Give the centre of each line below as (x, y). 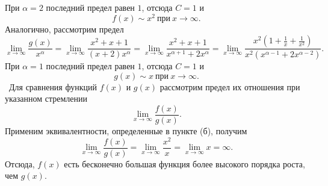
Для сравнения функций (53, 86)
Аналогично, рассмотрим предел (64, 29)
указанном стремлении (46, 98)
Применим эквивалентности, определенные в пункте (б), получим (126, 130)
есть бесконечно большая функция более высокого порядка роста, (184, 163)
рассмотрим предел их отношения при (230, 86)
